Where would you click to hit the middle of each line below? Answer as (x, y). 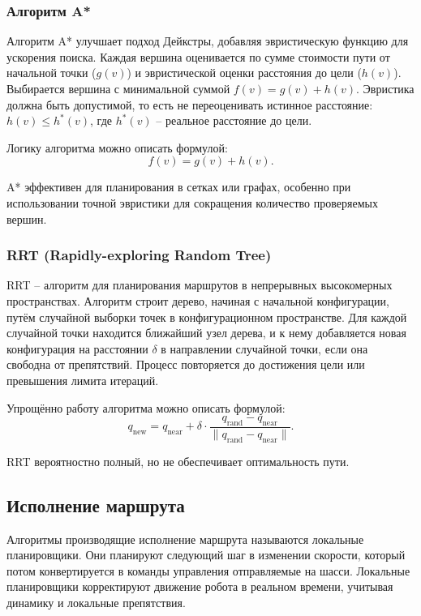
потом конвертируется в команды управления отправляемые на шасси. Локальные (208, 570)
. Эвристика (385, 88)
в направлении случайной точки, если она (264, 348)
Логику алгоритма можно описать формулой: (117, 147)
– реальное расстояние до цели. (234, 120)
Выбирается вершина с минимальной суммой (118, 88)
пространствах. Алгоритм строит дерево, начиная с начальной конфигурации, (198, 300)
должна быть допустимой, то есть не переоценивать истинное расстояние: (190, 104)
